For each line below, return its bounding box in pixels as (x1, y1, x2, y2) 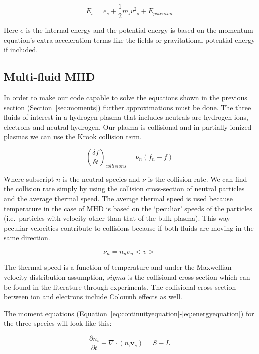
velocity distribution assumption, (4, 272, 105, 282)
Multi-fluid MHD (4, 69, 95, 84)
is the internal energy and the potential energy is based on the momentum (26, 25, 253, 35)
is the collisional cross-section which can (128, 272, 250, 282)
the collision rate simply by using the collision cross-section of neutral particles (4, 183, 245, 194)
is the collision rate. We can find (148, 174, 247, 184)
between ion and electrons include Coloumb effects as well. (4, 291, 182, 302)
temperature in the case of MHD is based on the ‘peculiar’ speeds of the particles (4, 203, 252, 213)
